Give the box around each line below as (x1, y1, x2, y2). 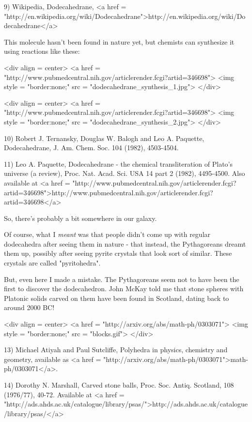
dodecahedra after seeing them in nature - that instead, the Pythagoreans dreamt (4, 238, 246, 249)
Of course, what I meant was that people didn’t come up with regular (4, 229, 211, 239)
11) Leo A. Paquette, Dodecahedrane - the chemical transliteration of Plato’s (4, 158, 233, 169)
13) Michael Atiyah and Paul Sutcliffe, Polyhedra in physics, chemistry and (4, 344, 228, 355)
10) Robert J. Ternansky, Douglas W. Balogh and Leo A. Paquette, (4, 133, 205, 143)
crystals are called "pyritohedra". (4, 258, 101, 268)
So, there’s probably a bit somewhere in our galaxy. (4, 213, 157, 223)
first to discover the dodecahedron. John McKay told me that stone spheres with (4, 283, 244, 294)
